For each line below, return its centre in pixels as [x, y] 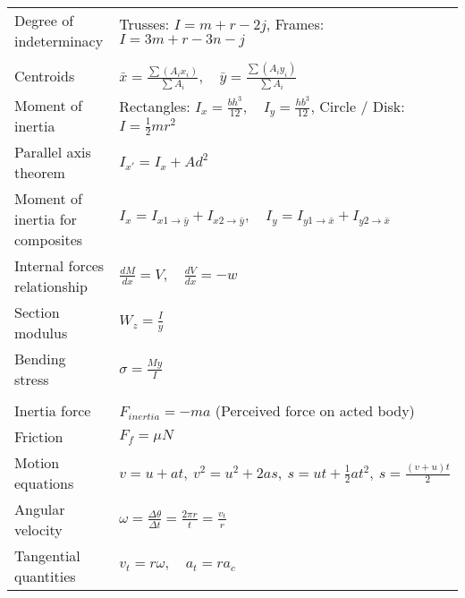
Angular [40, 508]
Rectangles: [155, 106]
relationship [51, 286]
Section [37, 312]
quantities [45, 576]
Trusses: [144, 24]
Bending [40, 358]
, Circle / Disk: [358, 106]
